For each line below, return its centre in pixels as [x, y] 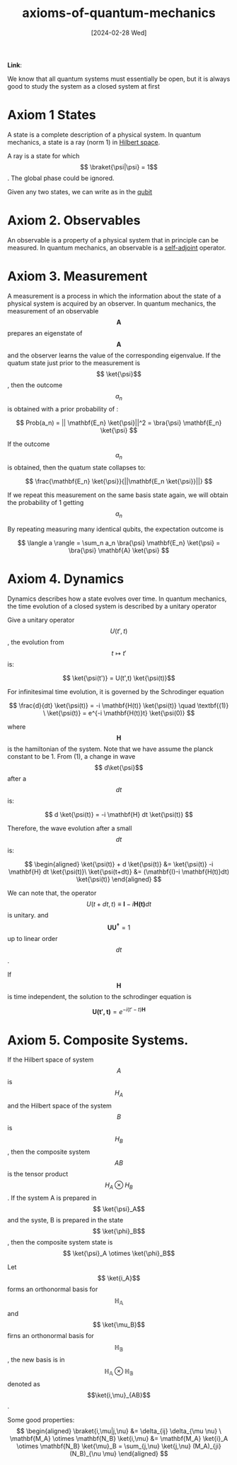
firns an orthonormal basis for [51, 1335]
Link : [15, 65]
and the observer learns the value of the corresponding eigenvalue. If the [114, 355]
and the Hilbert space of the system [59, 1106]
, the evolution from [36, 642]
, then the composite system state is [60, 1242]
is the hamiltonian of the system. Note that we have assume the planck [110, 749]
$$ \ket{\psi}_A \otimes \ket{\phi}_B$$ [119, 1253]
